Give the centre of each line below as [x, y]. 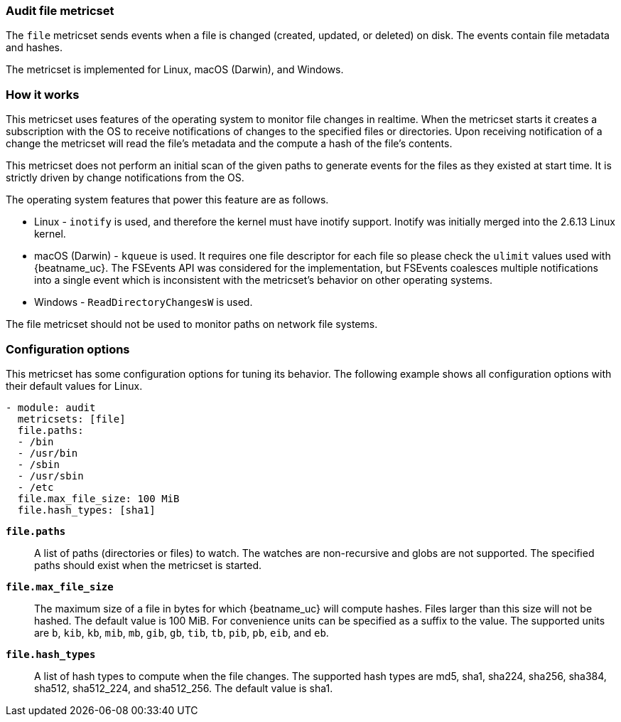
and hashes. [34, 48]
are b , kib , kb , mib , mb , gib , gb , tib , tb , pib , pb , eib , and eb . [182, 632]
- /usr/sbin [50, 476]
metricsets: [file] [71, 419]
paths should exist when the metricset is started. [148, 565]
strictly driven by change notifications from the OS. [125, 178]
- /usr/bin [48, 453]
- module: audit [51, 407]
